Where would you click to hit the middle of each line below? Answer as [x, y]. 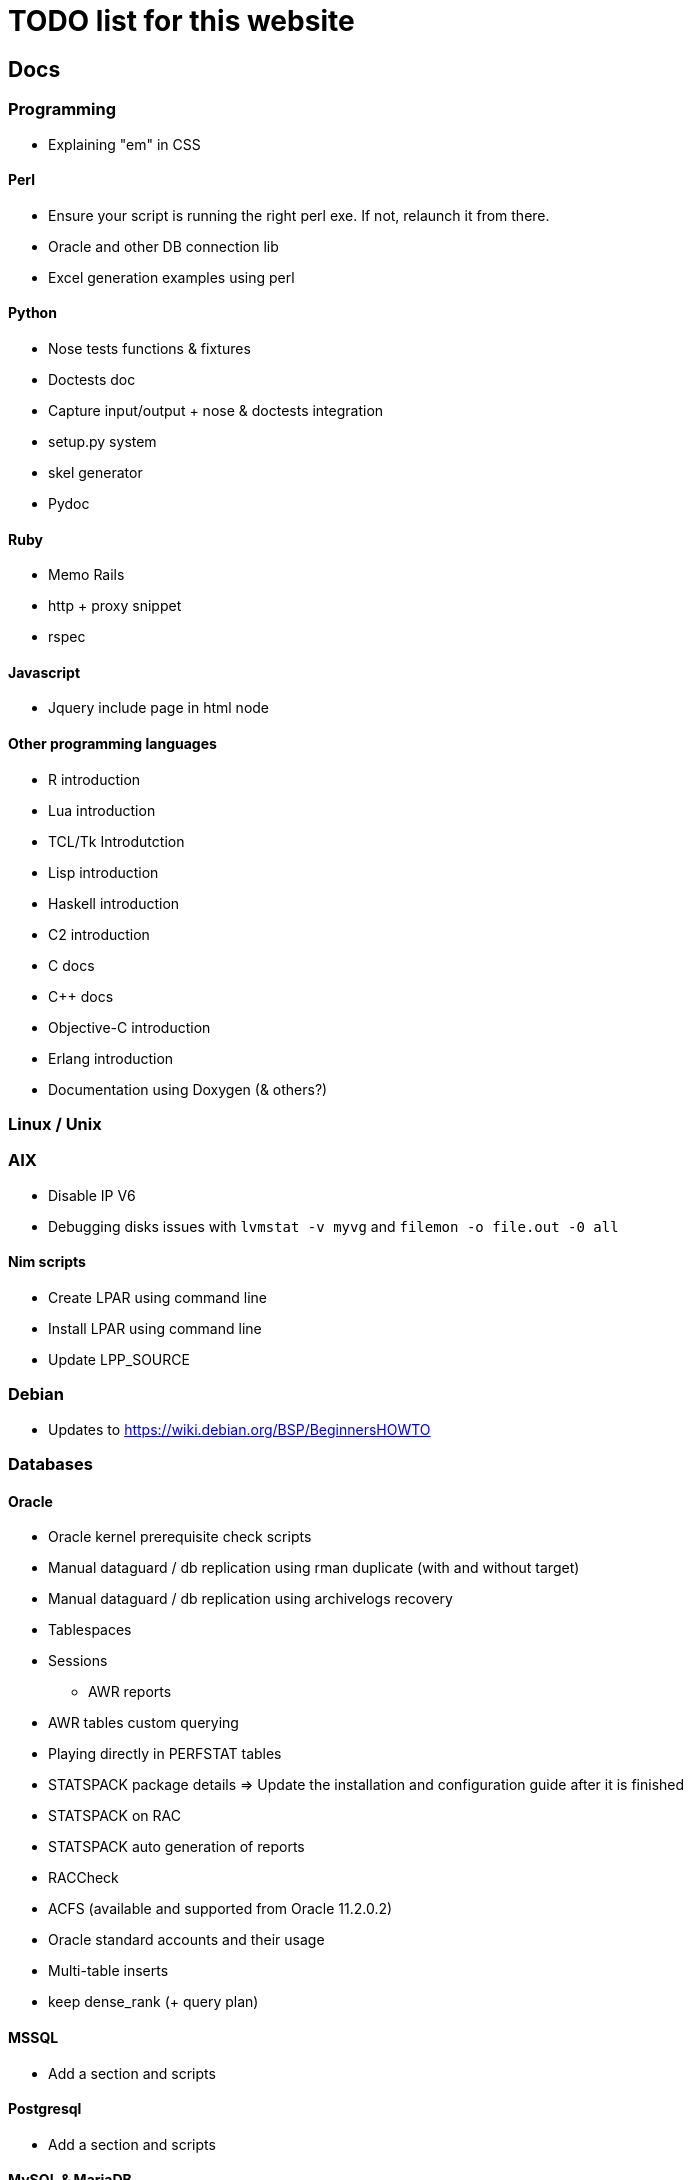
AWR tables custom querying [143, 1723]
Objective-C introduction [129, 1027]
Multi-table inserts [108, 1971]
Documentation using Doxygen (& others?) [188, 1089]
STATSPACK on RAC [114, 1816]
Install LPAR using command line [155, 1328]
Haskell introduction [114, 903]
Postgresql [45, 2109]
